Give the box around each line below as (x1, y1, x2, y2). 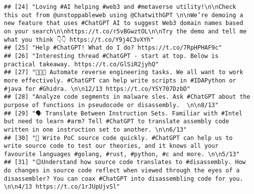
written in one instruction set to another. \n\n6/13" (4, 126, 187, 133)
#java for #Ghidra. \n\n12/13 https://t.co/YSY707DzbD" (4, 85, 191, 92)
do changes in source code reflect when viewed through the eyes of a (4, 167, 240, 174)
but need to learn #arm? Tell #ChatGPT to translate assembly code (4, 118, 229, 125)
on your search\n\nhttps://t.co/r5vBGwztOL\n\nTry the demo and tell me (4, 28, 247, 35)
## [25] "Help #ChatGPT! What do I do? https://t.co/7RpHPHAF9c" (4, 44, 222, 52)
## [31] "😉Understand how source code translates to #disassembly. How (4, 159, 246, 166)
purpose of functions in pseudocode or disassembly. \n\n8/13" (4, 101, 219, 109)
